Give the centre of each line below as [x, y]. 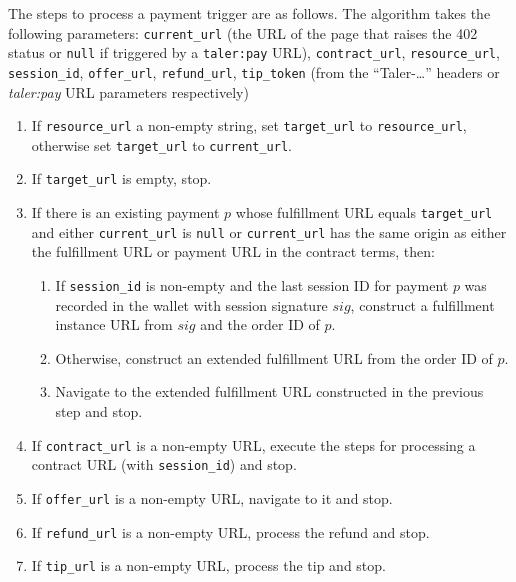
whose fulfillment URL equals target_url [364, 212]
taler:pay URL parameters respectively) [128, 91]
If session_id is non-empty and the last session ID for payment [252, 285]
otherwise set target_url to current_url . [161, 144]
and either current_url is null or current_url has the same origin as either [269, 231]
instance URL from [114, 324]
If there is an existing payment [125, 212]
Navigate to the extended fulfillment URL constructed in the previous [269, 391]
